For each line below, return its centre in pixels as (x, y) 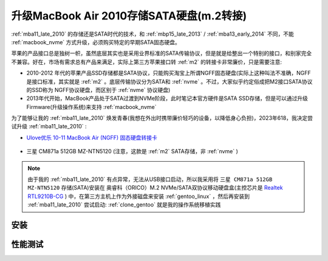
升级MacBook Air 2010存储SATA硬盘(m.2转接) (129, 16)
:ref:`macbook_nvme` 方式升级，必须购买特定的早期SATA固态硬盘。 (96, 42)
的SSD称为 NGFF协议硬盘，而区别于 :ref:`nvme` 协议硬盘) (98, 90)
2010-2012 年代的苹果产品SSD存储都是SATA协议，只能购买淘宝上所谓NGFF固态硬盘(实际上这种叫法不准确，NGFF (169, 73)
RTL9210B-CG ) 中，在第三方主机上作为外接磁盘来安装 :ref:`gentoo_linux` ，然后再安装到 (139, 196)
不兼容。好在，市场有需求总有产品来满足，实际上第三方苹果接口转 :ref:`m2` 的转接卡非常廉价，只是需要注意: (147, 62)
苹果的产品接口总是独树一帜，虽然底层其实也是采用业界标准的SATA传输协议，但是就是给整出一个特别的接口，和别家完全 (162, 53)
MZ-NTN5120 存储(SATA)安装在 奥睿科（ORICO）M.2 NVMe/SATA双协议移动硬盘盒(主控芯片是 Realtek (155, 188)
